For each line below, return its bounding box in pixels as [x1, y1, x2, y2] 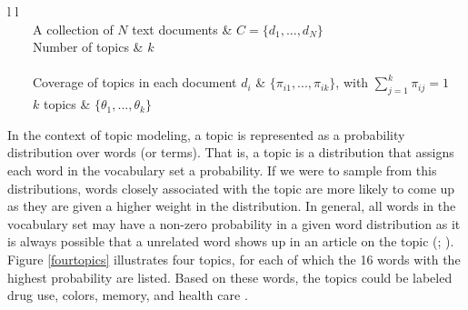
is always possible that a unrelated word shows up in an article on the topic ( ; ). [7, 232, 454, 251]
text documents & [132, 19, 233, 38]
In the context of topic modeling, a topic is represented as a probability [7, 125, 405, 144]
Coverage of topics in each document [32, 73, 237, 92]
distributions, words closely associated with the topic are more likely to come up [7, 178, 455, 197]
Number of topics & [32, 37, 144, 56]
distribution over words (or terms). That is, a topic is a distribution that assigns [7, 143, 454, 162]
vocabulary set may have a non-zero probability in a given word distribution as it [7, 214, 461, 233]
